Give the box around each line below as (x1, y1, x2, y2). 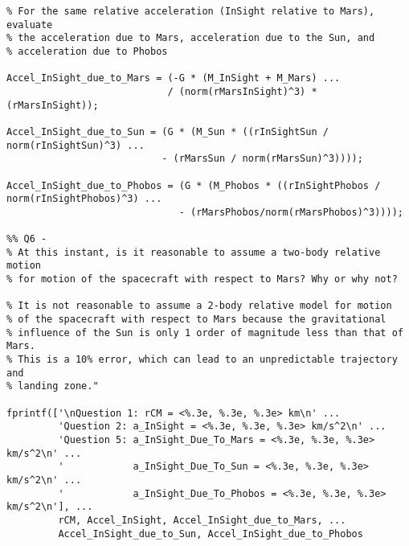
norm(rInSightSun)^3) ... (6, 139, 145, 151)
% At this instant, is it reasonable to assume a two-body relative (6, 246, 381, 258)
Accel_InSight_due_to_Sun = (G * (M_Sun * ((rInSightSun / (6, 125, 329, 138)
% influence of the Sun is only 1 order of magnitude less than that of (6, 326, 403, 339)
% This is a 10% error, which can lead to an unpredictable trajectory (6, 354, 398, 366)
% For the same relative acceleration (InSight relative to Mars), (6, 6, 375, 17)
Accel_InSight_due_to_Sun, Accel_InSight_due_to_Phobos (58, 528, 363, 540)
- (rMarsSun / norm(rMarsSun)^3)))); (162, 153, 363, 165)
